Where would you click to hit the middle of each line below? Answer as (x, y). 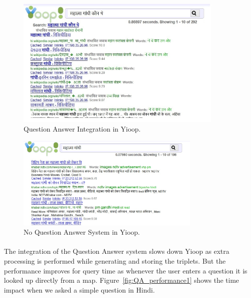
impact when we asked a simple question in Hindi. (80, 289)
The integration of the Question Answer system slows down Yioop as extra (117, 251)
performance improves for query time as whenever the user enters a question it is (126, 270)
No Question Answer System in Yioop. (82, 232)
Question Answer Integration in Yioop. (82, 129)
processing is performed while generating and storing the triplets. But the (115, 261)
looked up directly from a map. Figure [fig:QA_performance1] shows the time (122, 280)
